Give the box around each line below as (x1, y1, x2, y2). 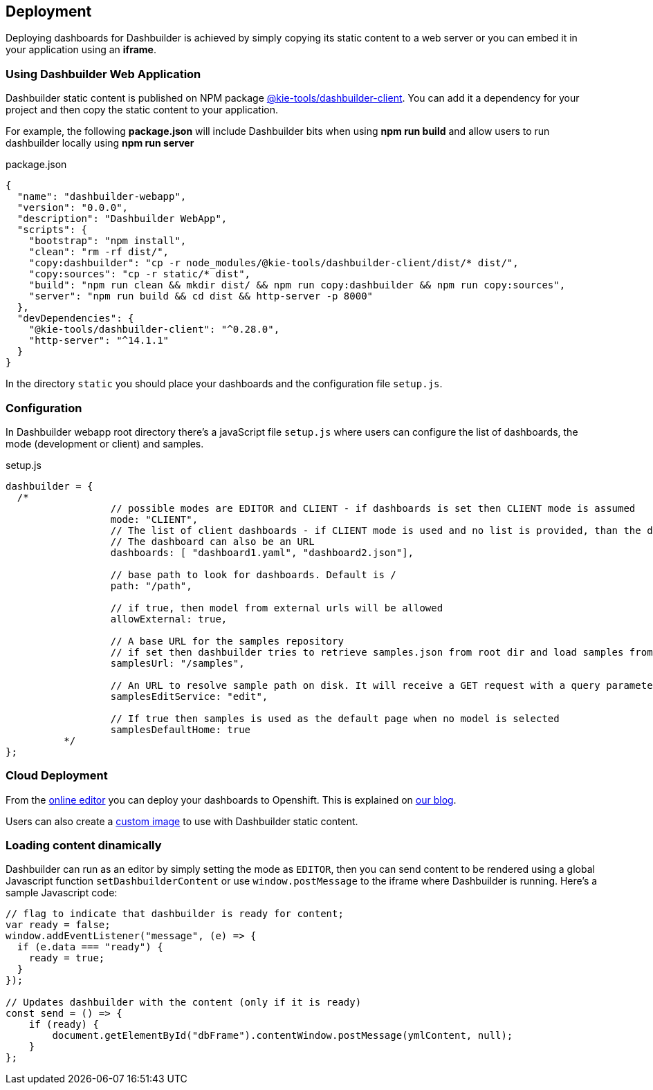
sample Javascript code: (6, 887, 118, 899)
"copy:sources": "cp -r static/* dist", (28, 268, 251, 280)
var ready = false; (6, 919, 111, 931)
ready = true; (28, 952, 105, 964)
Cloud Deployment (6, 768, 108, 783)
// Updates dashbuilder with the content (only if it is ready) (6, 997, 362, 1008)
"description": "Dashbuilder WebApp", (17, 213, 228, 225)
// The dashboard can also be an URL (110, 535, 315, 547)
